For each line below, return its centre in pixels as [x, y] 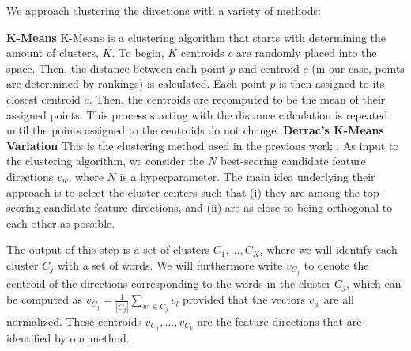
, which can [373, 283]
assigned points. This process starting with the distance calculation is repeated [197, 114]
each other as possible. [61, 223]
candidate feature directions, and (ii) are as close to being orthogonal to [218, 208]
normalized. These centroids [74, 321]
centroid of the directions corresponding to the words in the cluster [169, 283]
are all [339, 299]
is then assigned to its [332, 83]
